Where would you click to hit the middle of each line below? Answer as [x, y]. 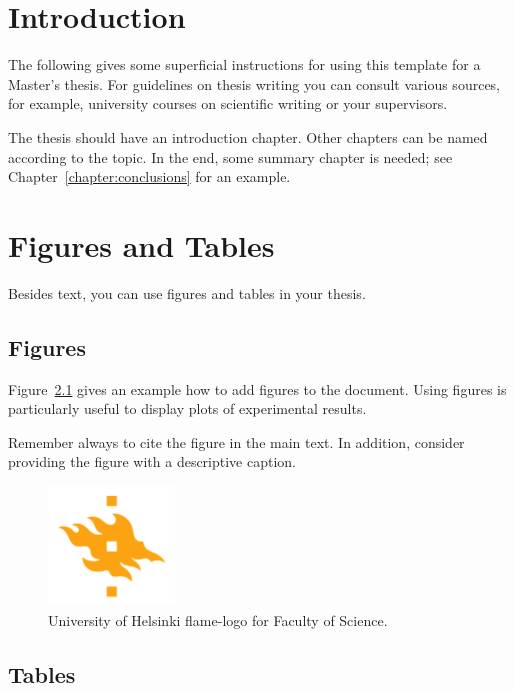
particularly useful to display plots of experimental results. [187, 408]
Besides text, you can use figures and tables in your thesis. [187, 292]
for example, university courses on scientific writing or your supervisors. [228, 103]
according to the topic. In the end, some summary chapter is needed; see [230, 156]
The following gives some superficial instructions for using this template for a [244, 64]
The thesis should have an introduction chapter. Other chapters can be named [248, 136]
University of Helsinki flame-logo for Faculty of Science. [218, 619]
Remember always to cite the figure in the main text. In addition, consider [236, 441]
